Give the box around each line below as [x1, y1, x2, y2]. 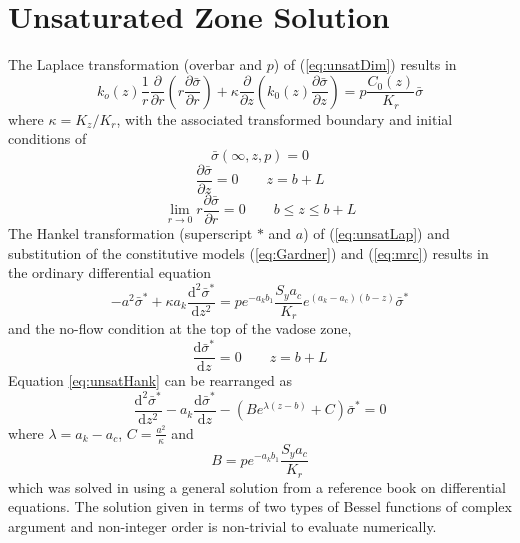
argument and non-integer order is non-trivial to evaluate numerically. [8, 515, 437, 536]
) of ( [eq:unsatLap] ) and [303, 223, 450, 244]
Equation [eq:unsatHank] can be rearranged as [8, 370, 293, 391]
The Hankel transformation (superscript [8, 223, 253, 244]
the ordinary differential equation [8, 262, 212, 283]
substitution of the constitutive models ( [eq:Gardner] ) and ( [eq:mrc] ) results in [8, 242, 489, 263]
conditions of [8, 128, 87, 149]
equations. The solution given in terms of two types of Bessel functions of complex [8, 496, 512, 517]
